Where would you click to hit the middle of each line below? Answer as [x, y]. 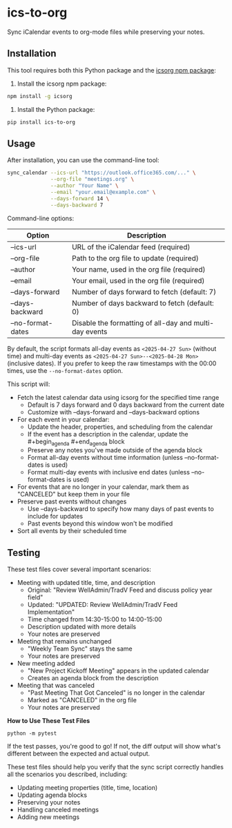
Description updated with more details [82, 627]
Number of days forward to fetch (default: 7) [144, 291]
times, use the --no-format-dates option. [65, 370]
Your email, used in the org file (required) [138, 280]
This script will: [29, 384]
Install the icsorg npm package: [62, 84]
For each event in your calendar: [63, 419]
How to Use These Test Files [49, 721]
